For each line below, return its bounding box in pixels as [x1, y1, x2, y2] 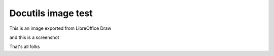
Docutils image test [9, 8, 93, 19]
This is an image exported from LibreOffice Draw [9, 25, 112, 31]
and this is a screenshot [9, 34, 59, 40]
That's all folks [9, 43, 40, 50]
